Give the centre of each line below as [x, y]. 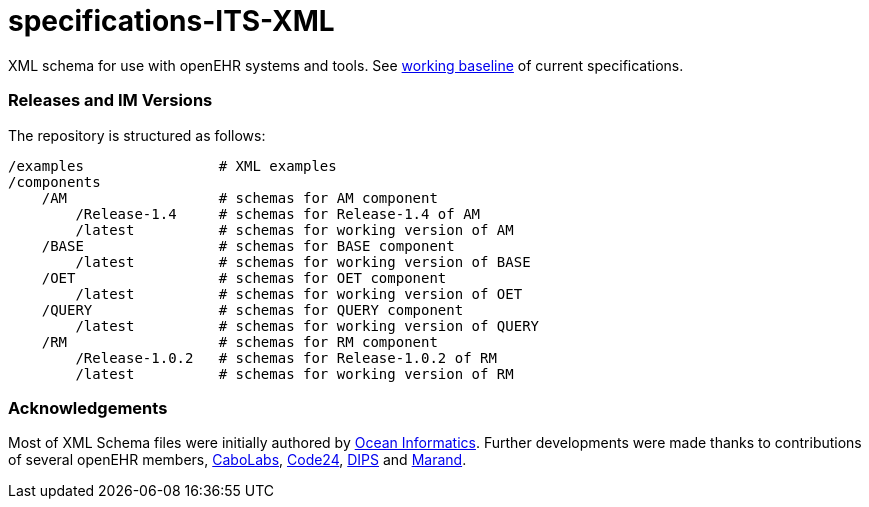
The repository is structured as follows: [137, 135]
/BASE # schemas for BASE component [248, 245]
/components [54, 181]
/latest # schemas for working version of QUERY [307, 325]
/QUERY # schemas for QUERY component [252, 309]
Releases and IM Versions [110, 100]
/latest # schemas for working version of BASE [303, 261]
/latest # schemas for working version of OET [299, 293]
